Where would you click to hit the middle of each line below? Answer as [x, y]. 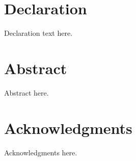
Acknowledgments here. [41, 152]
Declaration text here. [38, 33]
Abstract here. [26, 92]
